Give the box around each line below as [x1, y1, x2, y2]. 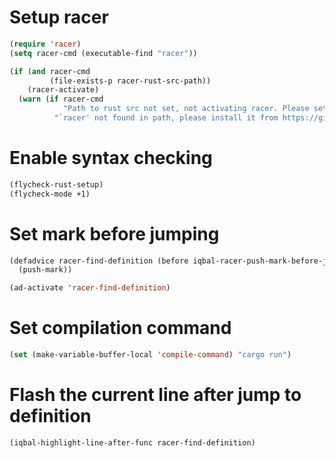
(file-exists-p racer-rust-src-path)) [49, 76, 212, 86]
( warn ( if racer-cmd [18, 94, 104, 105]
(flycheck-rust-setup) [9, 179, 104, 190]
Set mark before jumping [9, 222, 220, 245]
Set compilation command [9, 317, 232, 340]
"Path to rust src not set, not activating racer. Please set [62, 104, 328, 114]
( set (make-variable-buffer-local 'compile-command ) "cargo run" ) [9, 350, 292, 360]
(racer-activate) [27, 85, 100, 95]
